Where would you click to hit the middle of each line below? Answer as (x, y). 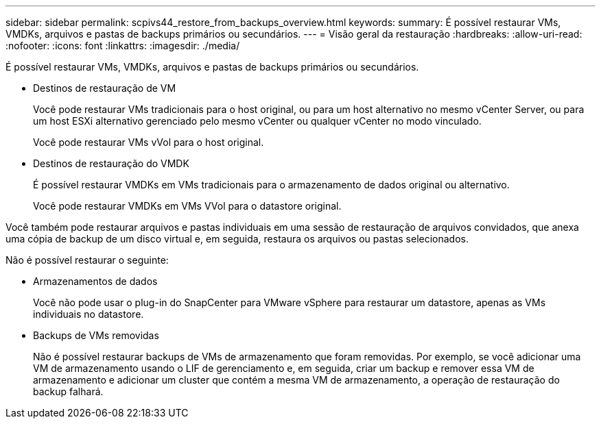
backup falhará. (68, 391)
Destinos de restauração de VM (105, 88)
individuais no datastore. (89, 314)
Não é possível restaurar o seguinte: (87, 260)
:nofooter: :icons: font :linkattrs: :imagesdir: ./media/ (123, 46)
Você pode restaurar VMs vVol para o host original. (149, 142)
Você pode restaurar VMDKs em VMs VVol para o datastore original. (187, 206)
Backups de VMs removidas (96, 335)
